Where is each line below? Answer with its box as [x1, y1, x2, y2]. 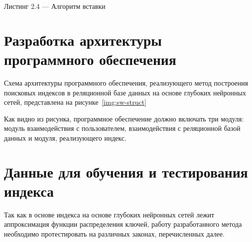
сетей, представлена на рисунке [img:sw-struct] [4, 97, 146, 107]
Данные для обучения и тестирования [4, 161, 248, 181]
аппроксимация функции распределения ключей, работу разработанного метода [4, 219, 242, 229]
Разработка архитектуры [4, 30, 162, 50]
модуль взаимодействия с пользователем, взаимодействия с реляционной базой [4, 123, 241, 133]
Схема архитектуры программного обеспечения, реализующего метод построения [4, 77, 249, 88]
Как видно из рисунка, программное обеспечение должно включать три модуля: [4, 113, 244, 123]
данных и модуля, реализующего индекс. [4, 132, 127, 143]
